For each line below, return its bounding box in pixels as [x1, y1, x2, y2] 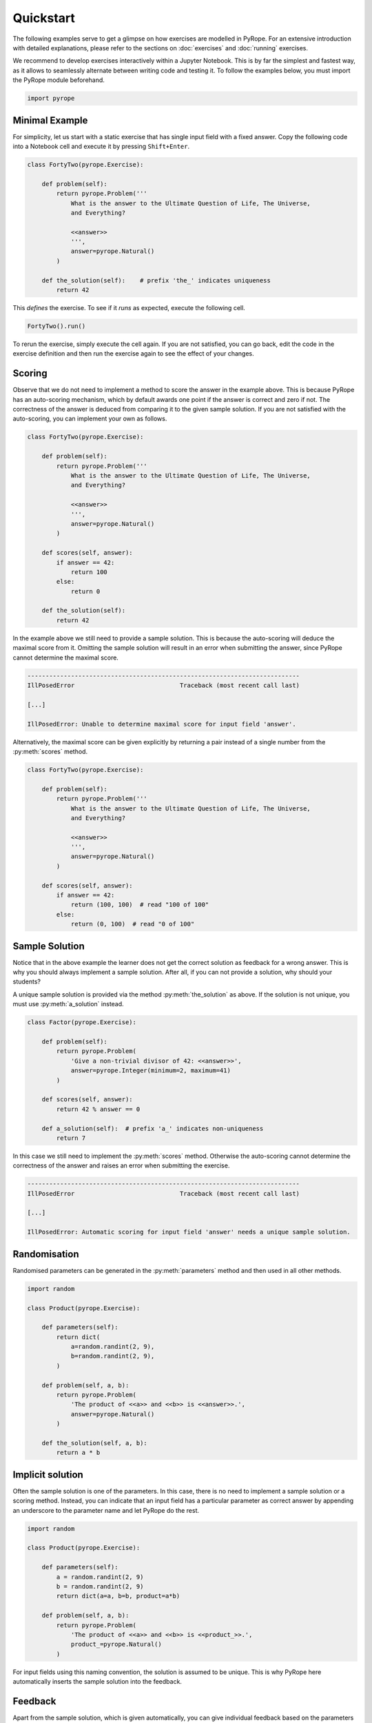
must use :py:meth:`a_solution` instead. [12, 1000, 124, 1008]
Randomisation [12, 1248, 79, 1260]
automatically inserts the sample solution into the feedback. [12, 1678, 183, 1686]
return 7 [56, 1134, 86, 1142]
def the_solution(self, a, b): [41, 1439, 147, 1447]
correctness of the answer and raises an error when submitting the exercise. [12, 1161, 230, 1170]
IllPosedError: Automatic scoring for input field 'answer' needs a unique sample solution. [27, 1228, 351, 1236]
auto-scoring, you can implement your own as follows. [12, 414, 167, 423]
